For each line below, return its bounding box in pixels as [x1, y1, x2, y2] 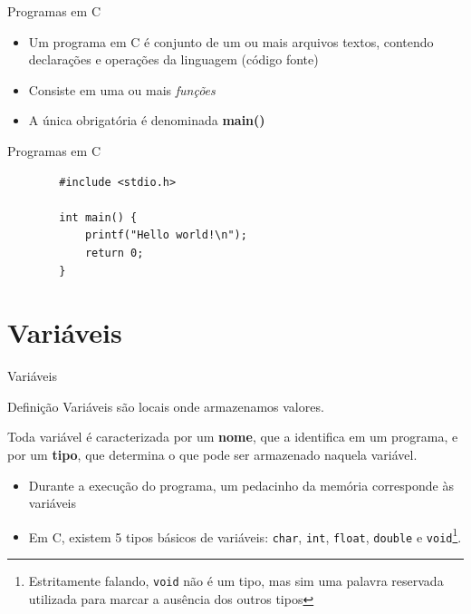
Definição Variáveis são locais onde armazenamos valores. [7, 396, 324, 415]
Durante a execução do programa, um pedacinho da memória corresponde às [28, 475, 454, 494]
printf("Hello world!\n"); [84, 229, 247, 242]
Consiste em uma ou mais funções [28, 80, 216, 99]
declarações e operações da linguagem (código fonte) [28, 50, 319, 69]
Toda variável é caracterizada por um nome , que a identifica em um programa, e [7, 427, 458, 446]
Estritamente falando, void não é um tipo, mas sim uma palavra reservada [28, 571, 444, 590]
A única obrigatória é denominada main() [28, 111, 265, 130]
